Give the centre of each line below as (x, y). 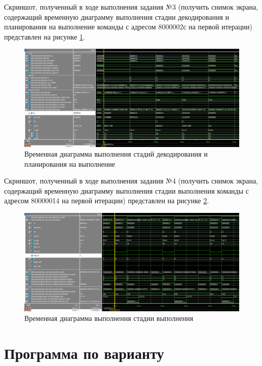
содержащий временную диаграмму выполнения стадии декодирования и (117, 16)
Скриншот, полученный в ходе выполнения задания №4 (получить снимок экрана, (131, 181)
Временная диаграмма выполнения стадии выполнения (109, 318)
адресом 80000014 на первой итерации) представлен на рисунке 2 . (107, 200)
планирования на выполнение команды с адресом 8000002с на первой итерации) (128, 27)
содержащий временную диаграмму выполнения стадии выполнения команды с (127, 190)
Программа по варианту (84, 353)
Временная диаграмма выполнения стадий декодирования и (116, 154)
